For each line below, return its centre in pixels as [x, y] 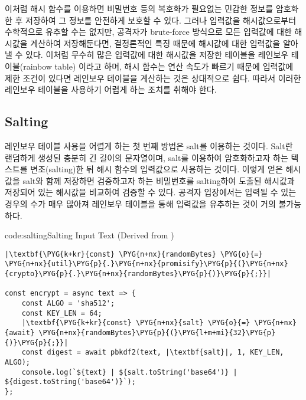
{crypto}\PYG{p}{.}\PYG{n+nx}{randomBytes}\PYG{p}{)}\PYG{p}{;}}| [138, 274]
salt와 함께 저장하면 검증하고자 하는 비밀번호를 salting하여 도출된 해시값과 [159, 180]
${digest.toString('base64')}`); [70, 382]
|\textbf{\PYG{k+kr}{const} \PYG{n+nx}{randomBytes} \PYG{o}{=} [134, 254]
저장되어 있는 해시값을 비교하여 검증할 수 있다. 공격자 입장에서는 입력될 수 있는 [151, 192]
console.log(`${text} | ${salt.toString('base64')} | [129, 372]
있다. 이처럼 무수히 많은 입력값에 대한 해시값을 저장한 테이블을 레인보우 [157, 55]
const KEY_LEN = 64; [62, 313]
